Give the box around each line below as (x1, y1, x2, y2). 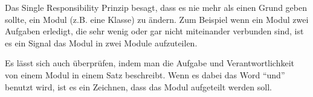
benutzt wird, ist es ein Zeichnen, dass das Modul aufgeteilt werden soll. (5, 80, 272, 93)
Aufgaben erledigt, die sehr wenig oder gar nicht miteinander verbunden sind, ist (5, 25, 304, 37)
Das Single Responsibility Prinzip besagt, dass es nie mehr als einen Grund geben (5, 1, 307, 13)
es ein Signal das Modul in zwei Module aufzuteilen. (5, 36, 198, 49)
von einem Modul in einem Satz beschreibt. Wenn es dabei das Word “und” (5, 68, 285, 81)
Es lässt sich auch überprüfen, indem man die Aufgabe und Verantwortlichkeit (5, 57, 295, 69)
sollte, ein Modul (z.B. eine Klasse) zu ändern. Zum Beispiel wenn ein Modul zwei (5, 13, 309, 25)
